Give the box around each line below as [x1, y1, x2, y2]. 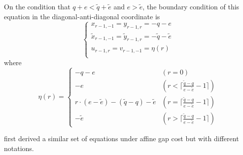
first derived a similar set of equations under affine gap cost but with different [4, 133, 239, 144]
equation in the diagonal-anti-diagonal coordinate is [4, 11, 160, 21]
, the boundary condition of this [142, 1, 240, 11]
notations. [4, 143, 34, 153]
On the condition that [4, 1, 70, 11]
